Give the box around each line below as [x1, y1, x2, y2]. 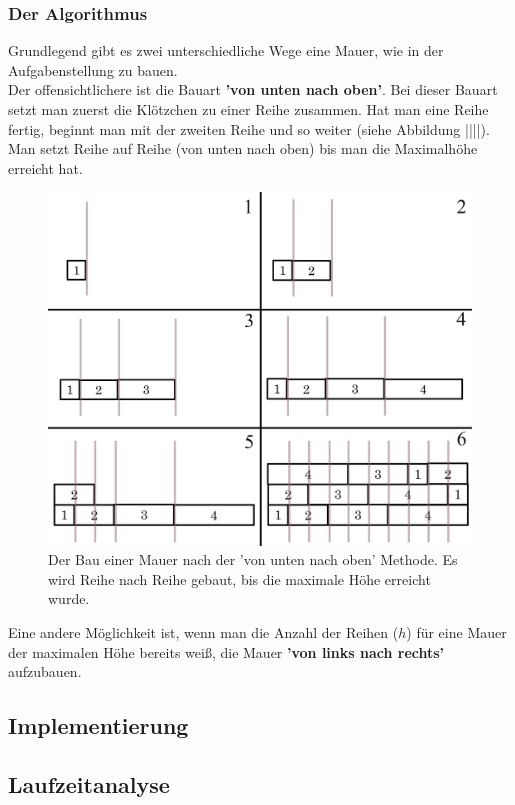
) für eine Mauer [406, 621, 507, 642]
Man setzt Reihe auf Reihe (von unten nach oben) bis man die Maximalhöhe [8, 138, 478, 159]
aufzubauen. [8, 661, 82, 682]
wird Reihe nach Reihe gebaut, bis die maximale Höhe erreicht [48, 568, 431, 589]
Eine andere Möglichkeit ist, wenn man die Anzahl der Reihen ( [8, 621, 399, 642]
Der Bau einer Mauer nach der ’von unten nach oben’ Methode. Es [48, 549, 458, 570]
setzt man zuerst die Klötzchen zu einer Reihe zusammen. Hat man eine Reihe [8, 99, 489, 119]
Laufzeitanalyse [8, 768, 170, 799]
